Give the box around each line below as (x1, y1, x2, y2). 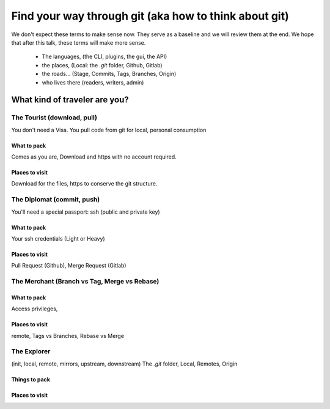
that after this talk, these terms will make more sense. (11, 39, 146, 46)
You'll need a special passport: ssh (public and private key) (11, 208, 160, 216)
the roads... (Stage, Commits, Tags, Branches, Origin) (42, 70, 177, 78)
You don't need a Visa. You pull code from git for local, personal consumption (11, 126, 207, 133)
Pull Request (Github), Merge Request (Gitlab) (11, 262, 127, 269)
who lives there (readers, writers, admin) (42, 78, 144, 86)
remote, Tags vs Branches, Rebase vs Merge (11, 332, 125, 339)
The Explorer (11, 347, 51, 356)
